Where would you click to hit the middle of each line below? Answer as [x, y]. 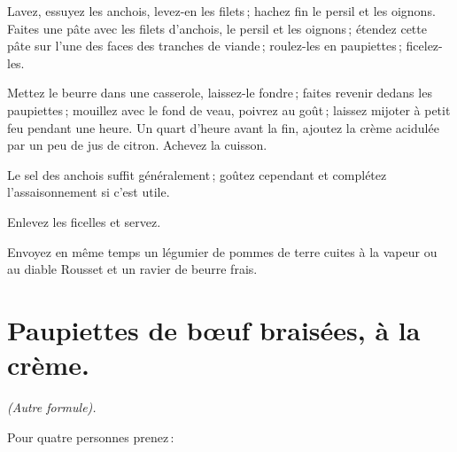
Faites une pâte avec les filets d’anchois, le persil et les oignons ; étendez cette [217, 28]
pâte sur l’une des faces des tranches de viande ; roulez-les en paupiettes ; [205, 46]
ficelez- [424, 46]
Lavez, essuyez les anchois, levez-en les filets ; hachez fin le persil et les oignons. [221, 11]
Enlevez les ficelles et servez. [84, 221]
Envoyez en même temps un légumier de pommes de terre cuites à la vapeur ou [222, 251]
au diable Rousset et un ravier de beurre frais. [132, 269]
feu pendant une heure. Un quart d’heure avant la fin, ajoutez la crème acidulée [223, 127]
